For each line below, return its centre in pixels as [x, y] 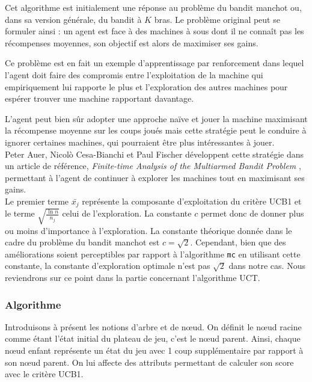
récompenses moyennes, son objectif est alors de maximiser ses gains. [132, 42]
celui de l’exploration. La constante [127, 213]
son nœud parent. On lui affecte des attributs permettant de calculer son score [149, 362]
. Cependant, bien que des [238, 242]
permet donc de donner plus [252, 213]
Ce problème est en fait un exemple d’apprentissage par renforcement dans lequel [154, 63]
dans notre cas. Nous [267, 266]
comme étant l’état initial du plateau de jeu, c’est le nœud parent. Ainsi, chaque [153, 338]
